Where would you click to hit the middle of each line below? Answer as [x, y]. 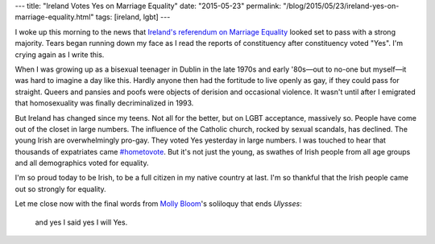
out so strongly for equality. [60, 188]
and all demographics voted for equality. [82, 163]
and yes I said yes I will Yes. [81, 222]
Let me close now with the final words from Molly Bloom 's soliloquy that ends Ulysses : [158, 204]
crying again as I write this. [60, 54]
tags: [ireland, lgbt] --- [133, 17]
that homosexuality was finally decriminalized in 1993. [104, 103]
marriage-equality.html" [54, 17]
